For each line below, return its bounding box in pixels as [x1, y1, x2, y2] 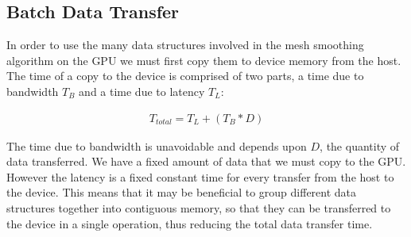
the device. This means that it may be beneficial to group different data [6, 184, 357, 201]
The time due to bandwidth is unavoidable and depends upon [6, 137, 307, 154]
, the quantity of [320, 137, 400, 154]
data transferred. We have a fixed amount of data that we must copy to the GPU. [6, 153, 406, 170]
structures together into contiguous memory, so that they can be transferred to [6, 199, 391, 216]
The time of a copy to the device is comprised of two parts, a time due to [6, 67, 364, 84]
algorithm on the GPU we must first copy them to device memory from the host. [6, 52, 401, 68]
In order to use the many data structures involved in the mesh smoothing [6, 36, 364, 53]
